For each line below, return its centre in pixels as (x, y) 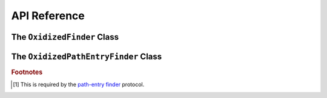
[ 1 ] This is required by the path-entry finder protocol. (79, 85)
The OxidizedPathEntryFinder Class (87, 56)
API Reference (48, 16)
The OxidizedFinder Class (65, 37)
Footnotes (27, 72)
